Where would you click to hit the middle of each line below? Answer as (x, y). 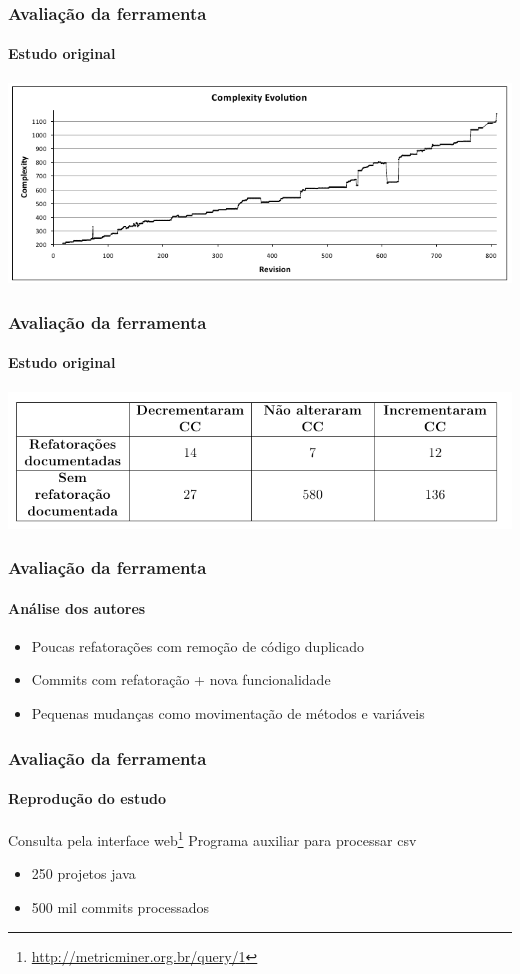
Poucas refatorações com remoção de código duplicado (197, 645)
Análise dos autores (77, 607)
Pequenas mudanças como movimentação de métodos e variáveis (228, 712)
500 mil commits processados (120, 907)
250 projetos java (83, 873)
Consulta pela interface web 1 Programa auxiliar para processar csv (212, 838)
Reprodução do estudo (87, 798)
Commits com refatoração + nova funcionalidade (181, 679)
